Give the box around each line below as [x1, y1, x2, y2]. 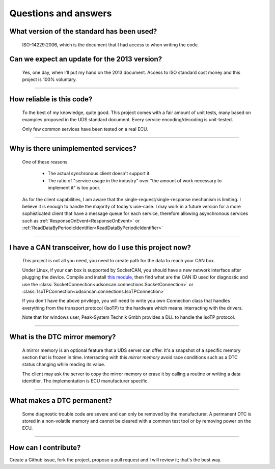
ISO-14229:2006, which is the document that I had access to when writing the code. [22, 41, 199, 48]
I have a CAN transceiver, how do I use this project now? [9, 243, 191, 252]
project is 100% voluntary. [22, 76, 77, 82]
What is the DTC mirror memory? [9, 333, 116, 341]
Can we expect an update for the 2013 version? [9, 55, 162, 64]
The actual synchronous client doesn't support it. [47, 171, 151, 177]
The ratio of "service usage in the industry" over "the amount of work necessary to [47, 177, 222, 183]
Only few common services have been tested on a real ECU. [22, 126, 149, 132]
